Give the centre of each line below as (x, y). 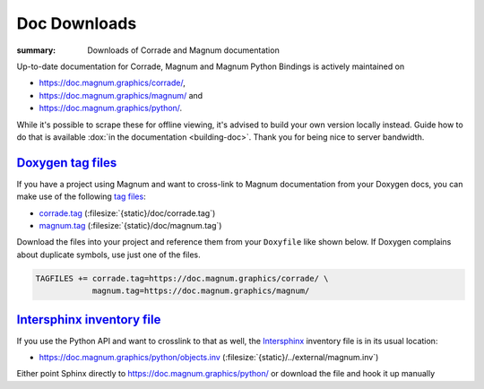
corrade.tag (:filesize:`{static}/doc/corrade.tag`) (127, 213)
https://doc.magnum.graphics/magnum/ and (121, 95)
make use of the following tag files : (82, 196)
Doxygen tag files (67, 163)
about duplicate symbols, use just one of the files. (108, 255)
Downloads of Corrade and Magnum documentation (183, 50)
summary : (36, 50)
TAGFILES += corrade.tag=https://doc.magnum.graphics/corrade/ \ (182, 278)
